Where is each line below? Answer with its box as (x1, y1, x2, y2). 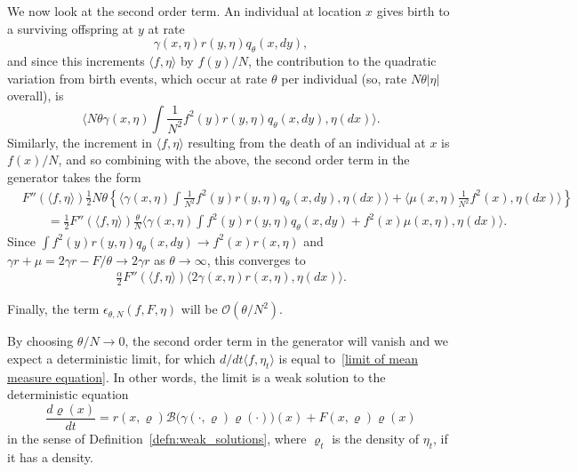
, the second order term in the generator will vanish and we (124, 332, 448, 350)
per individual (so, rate (281, 68, 407, 87)
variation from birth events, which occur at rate (7, 68, 268, 87)
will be (181, 300, 218, 318)
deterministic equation (7, 385, 129, 404)
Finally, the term (7, 300, 100, 318)
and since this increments (7, 51, 145, 69)
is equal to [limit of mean (278, 348, 418, 367)
